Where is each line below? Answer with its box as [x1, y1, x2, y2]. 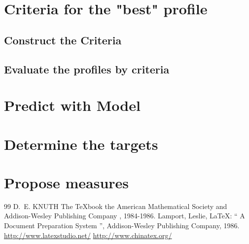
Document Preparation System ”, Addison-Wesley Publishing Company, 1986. [4, 220, 240, 230]
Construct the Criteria [4, 32, 122, 47]
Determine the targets [4, 134, 158, 154]
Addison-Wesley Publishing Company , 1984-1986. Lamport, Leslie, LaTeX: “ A [4, 210, 245, 221]
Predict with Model [4, 95, 141, 115]
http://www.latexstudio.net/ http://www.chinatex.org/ [4, 230, 172, 240]
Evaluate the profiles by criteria [4, 61, 170, 76]
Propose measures [4, 172, 129, 192]
